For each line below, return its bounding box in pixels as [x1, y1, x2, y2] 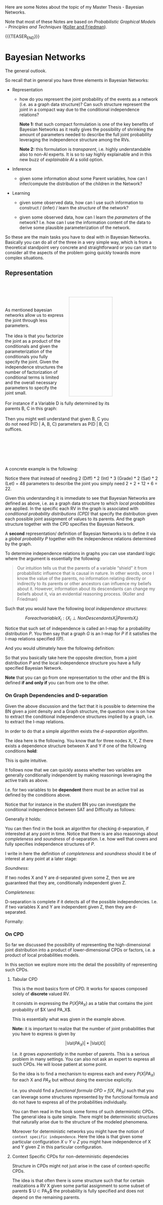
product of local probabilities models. [5, 952, 80, 958]
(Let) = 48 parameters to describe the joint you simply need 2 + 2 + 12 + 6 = [5, 480, 158, 486]
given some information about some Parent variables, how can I [19, 175, 147, 181]
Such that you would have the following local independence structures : [5, 605, 147, 612]
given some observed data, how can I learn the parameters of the [19, 214, 151, 220]
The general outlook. [5, 68, 47, 74]
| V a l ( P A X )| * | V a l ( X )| [65, 1040, 106, 1047]
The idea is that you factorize [5, 333, 64, 339]
